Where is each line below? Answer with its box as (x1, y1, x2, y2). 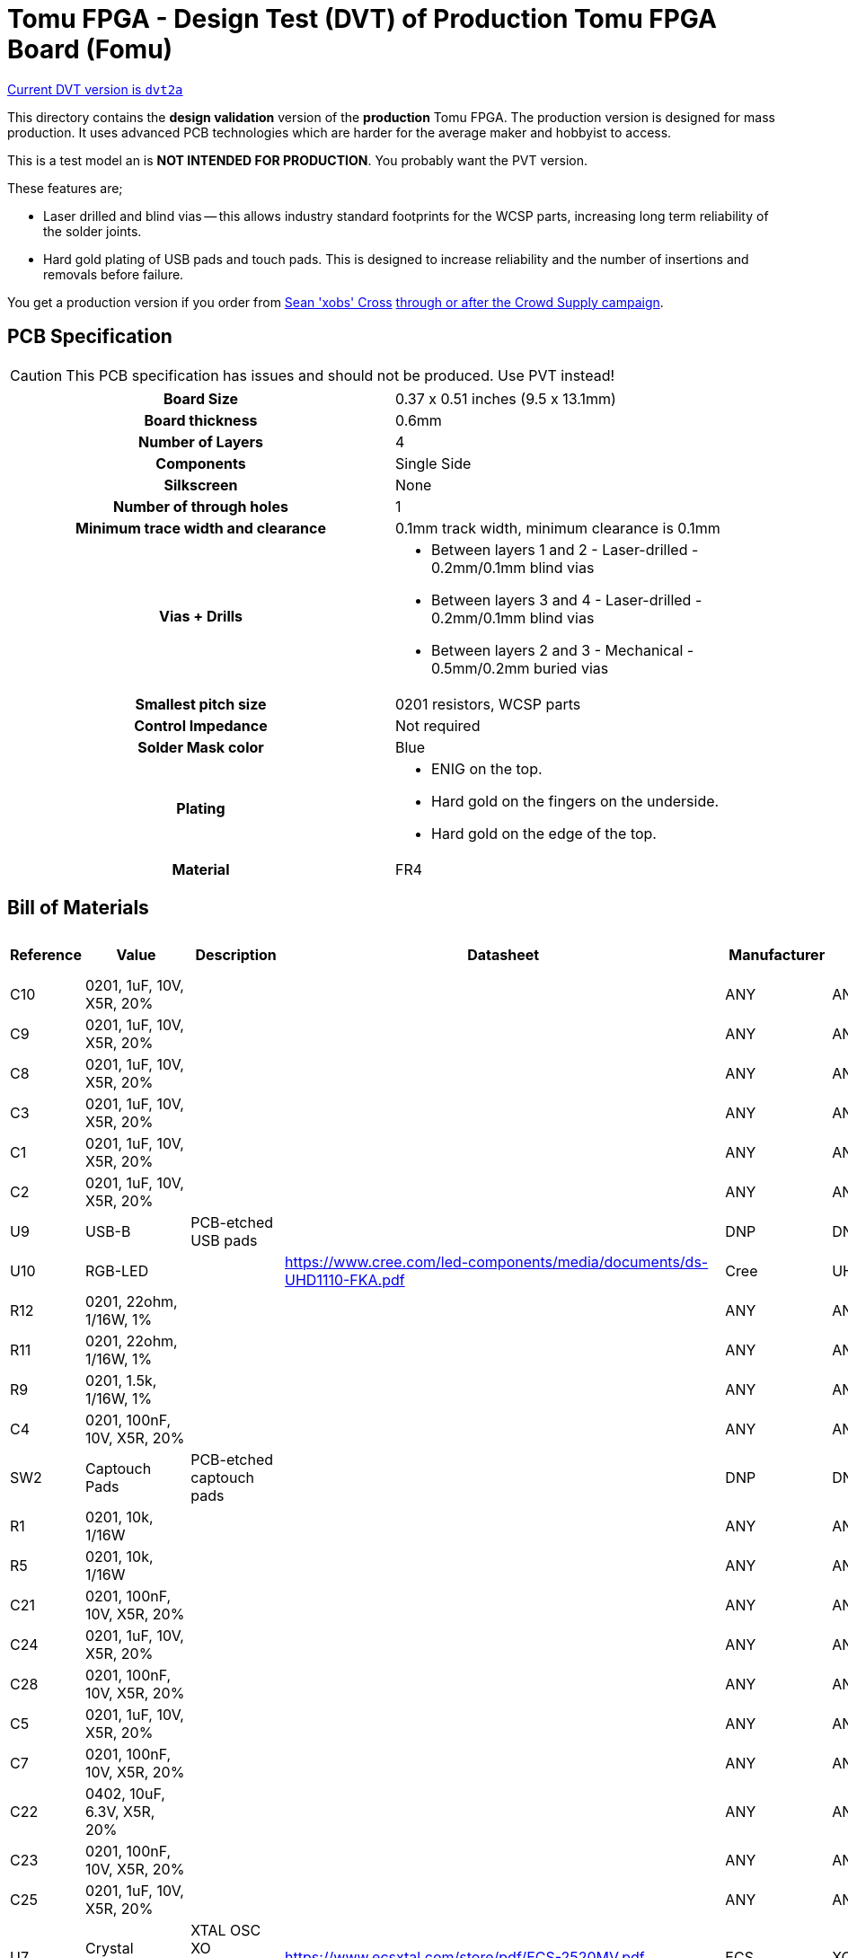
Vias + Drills (158, 606, 243, 625)
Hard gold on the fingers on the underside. (431, 791, 720, 810)
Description (195, 946, 277, 965)
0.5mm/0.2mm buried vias (431, 658, 609, 677)
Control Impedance (134, 716, 268, 735)
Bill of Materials (7, 896, 149, 920)
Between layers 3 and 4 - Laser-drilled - (431, 590, 702, 609)
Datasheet (467, 946, 540, 965)
